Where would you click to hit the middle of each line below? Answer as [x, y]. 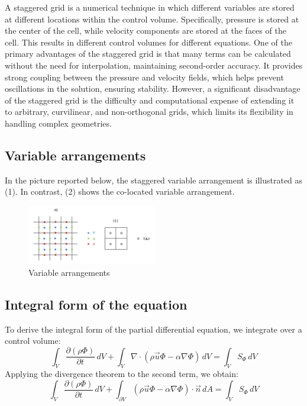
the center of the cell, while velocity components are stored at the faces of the [146, 30]
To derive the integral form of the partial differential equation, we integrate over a [153, 329]
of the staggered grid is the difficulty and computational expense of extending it [150, 100]
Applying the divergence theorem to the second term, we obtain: [122, 374]
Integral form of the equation [96, 304]
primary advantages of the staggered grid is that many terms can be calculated [148, 54]
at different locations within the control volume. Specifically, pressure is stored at [152, 19]
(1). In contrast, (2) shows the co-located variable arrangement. [120, 191]
